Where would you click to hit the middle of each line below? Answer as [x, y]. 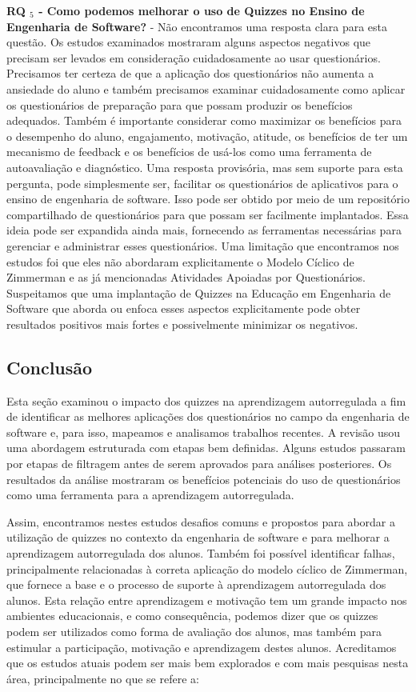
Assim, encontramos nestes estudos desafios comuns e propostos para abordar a [201, 521]
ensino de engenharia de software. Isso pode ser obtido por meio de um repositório [208, 199]
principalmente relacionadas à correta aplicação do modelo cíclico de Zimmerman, [207, 568]
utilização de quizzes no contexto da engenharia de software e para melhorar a [198, 537]
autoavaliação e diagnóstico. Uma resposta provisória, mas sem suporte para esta [205, 167]
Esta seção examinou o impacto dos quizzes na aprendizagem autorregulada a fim [206, 400]
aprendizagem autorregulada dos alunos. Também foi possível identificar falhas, [201, 553]
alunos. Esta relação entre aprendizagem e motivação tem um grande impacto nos [207, 600]
